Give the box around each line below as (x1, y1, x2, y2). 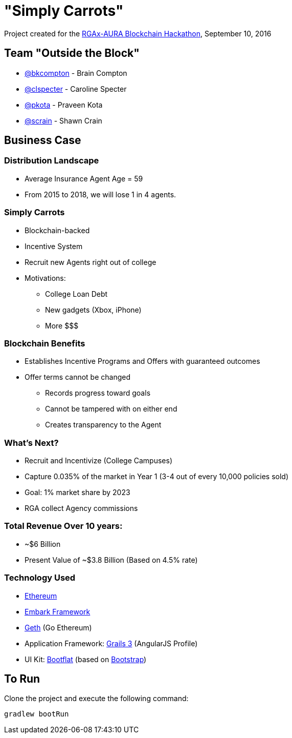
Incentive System (25, 241, 83, 251)
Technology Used (4, 572, 76, 583)
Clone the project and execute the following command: (4, 694, 189, 703)
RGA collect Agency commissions (25, 504, 138, 513)
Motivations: (25, 273, 66, 282)
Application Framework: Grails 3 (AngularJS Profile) (25, 639, 198, 648)
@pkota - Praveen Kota (25, 100, 103, 109)
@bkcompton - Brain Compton (25, 68, 127, 77)
